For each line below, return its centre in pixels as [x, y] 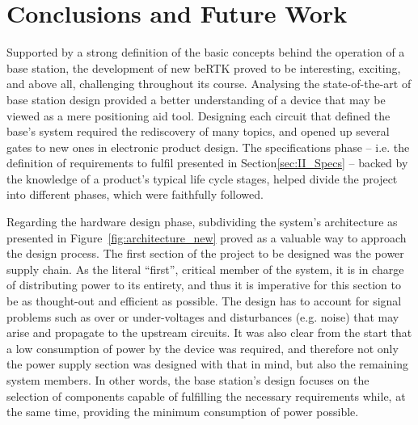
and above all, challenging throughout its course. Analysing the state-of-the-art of [209, 84]
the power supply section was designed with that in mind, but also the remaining [208, 364]
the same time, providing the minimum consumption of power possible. [183, 412]
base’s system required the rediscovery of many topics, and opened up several [198, 131]
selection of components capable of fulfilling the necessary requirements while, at [206, 396]
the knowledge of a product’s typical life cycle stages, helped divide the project [202, 178]
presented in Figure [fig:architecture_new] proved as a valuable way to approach [207, 237]
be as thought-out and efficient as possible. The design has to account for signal [204, 301]
